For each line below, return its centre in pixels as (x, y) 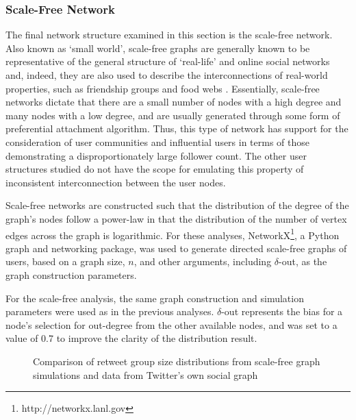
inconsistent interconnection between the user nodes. (116, 182)
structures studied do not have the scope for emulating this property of (155, 169)
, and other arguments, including (203, 261)
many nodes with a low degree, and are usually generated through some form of (173, 115)
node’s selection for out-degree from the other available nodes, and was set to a (171, 324)
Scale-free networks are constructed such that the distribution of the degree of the (177, 205)
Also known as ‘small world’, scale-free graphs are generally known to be (158, 48)
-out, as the (303, 261)
